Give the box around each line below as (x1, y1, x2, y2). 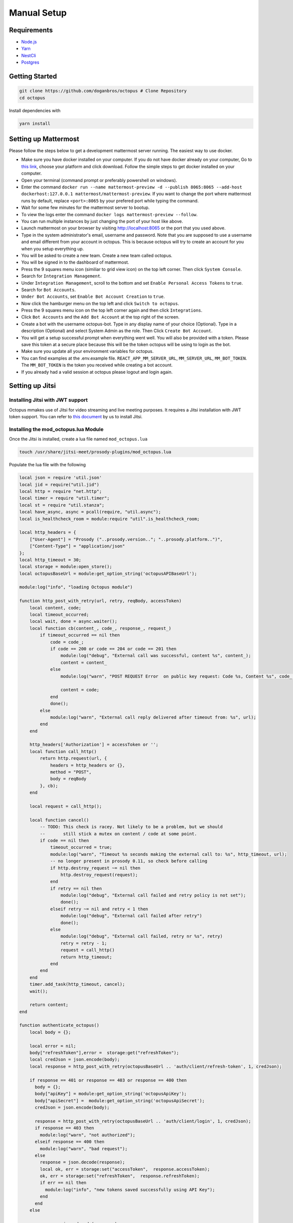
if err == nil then (40, 1180, 86, 1186)
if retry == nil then (50, 885, 102, 891)
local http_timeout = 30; (19, 557, 82, 563)
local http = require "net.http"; (19, 489, 102, 494)
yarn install (19, 120, 51, 126)
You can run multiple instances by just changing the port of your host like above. (21, 218, 183, 224)
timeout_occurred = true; (50, 844, 112, 850)
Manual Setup (9, 7, 67, 18)
